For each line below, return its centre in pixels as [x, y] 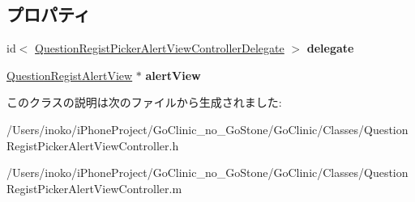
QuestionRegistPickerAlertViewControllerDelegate [160, 48]
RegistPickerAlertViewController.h [93, 145]
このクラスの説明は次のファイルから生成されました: [144, 102]
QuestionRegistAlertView [70, 75]
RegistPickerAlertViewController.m [94, 188]
